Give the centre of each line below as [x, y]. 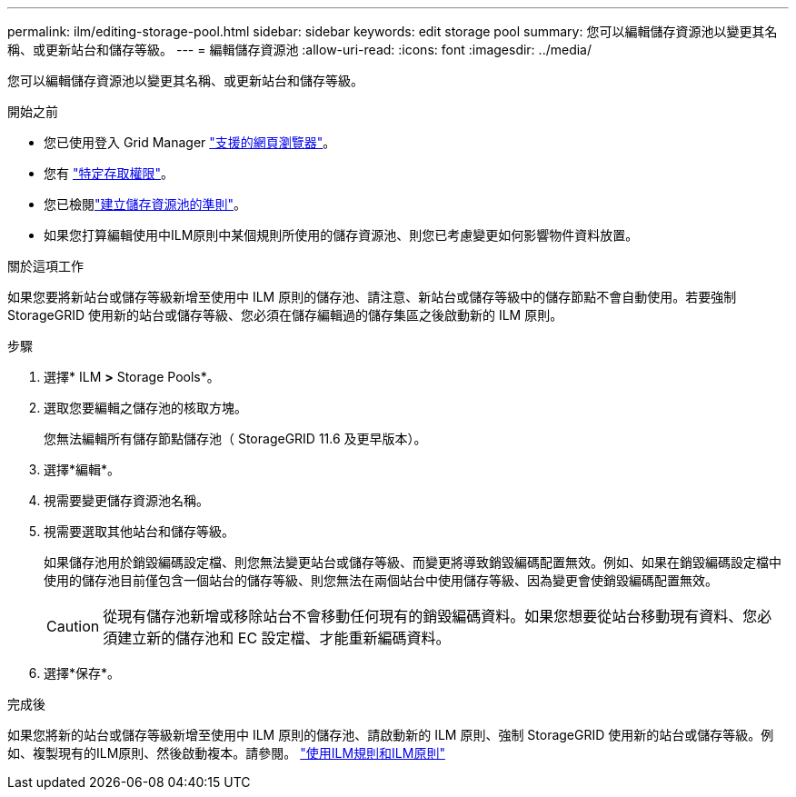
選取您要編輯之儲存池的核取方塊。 [145, 408]
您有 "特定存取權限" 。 [109, 173]
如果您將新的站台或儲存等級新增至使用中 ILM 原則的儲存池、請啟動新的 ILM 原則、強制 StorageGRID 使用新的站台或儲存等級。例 [391, 735]
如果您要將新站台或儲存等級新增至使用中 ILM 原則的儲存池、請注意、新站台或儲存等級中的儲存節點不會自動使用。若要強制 [372, 297]
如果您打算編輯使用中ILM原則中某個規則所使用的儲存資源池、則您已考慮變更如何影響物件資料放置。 [341, 235]
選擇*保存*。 [82, 673]
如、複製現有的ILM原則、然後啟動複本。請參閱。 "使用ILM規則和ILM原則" [226, 753]
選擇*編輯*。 [82, 469]
